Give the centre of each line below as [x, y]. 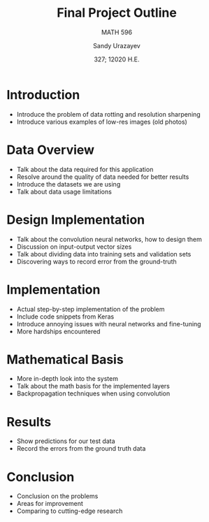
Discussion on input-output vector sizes [74, 247]
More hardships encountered [58, 331]
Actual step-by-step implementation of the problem [91, 309]
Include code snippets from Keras [65, 317]
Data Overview [51, 150]
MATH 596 [117, 32]
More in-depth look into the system [67, 379]
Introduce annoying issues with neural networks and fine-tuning [109, 324]
